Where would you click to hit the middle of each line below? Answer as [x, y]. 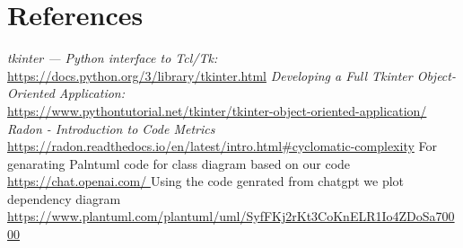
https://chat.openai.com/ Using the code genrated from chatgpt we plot [206, 181]
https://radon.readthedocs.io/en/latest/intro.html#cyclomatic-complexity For [222, 146]
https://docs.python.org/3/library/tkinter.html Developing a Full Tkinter [210, 75]
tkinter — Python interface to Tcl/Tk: [113, 58]
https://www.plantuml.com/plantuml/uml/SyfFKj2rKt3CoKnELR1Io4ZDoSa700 [231, 216]
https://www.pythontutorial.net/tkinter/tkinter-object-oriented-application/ [217, 110]
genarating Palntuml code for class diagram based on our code [179, 163]
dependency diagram [64, 198]
